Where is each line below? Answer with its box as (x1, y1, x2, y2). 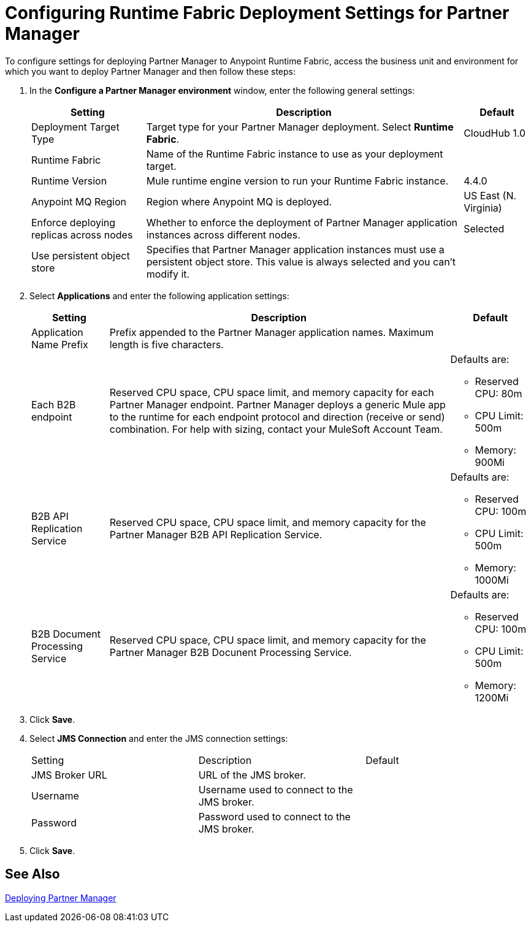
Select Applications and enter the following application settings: (29, 290, 289, 301)
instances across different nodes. (146, 228, 300, 241)
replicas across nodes (31, 228, 133, 241)
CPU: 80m (475, 387, 522, 400)
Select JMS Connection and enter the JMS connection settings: (29, 733, 288, 744)
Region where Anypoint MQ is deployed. (146, 195, 332, 208)
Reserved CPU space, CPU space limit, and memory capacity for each (109, 386, 434, 399)
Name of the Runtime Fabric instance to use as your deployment (146, 147, 443, 160)
